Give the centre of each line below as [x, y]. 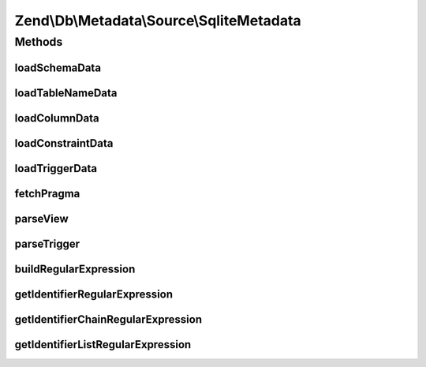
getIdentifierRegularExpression [94, 294]
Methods [39, 42]
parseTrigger [47, 243]
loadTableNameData [66, 93]
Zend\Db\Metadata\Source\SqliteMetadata [158, 21]
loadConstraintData [64, 143]
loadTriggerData [56, 169]
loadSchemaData [58, 67]
